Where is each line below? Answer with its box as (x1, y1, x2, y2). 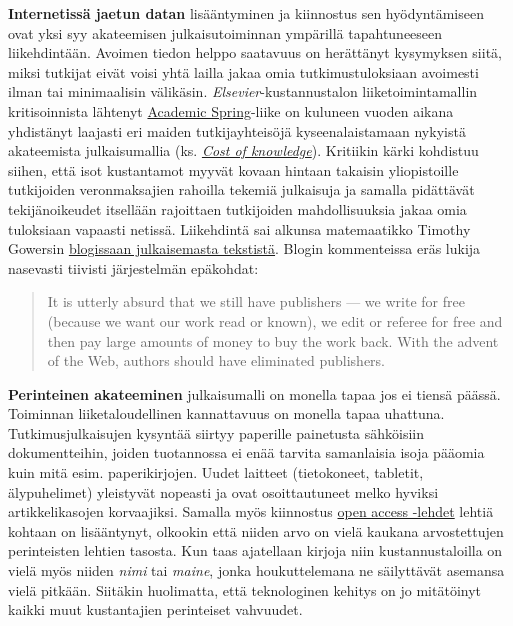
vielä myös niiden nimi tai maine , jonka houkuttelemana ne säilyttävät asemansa (8, 560, 505, 581)
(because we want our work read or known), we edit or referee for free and (47, 310, 503, 331)
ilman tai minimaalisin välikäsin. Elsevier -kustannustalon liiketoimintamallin (8, 81, 478, 102)
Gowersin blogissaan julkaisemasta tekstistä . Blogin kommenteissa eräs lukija (8, 238, 481, 259)
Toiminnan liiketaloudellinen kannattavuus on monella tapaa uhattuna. (8, 403, 445, 424)
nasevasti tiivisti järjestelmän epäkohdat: (8, 257, 259, 278)
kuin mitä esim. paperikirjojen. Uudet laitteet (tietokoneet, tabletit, (8, 462, 424, 483)
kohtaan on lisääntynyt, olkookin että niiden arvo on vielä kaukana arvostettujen (8, 520, 504, 541)
